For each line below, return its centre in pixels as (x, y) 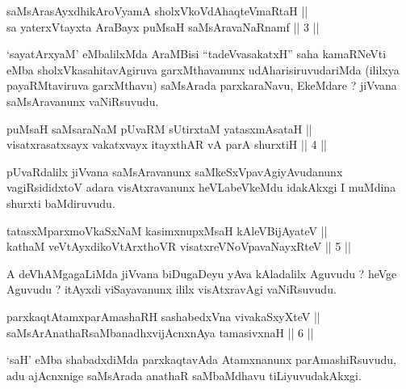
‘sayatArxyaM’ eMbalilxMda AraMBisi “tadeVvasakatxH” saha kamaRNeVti (197, 54)
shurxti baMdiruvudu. (61, 203)
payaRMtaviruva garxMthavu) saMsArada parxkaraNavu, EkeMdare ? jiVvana (202, 85)
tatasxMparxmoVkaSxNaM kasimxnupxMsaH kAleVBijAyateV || (167, 230)
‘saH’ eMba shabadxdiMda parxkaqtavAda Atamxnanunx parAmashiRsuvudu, (201, 359)
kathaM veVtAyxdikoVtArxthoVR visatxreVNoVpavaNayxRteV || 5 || (179, 246)
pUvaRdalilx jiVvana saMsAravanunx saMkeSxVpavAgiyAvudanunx (175, 171)
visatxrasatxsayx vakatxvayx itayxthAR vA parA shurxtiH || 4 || (167, 144)
